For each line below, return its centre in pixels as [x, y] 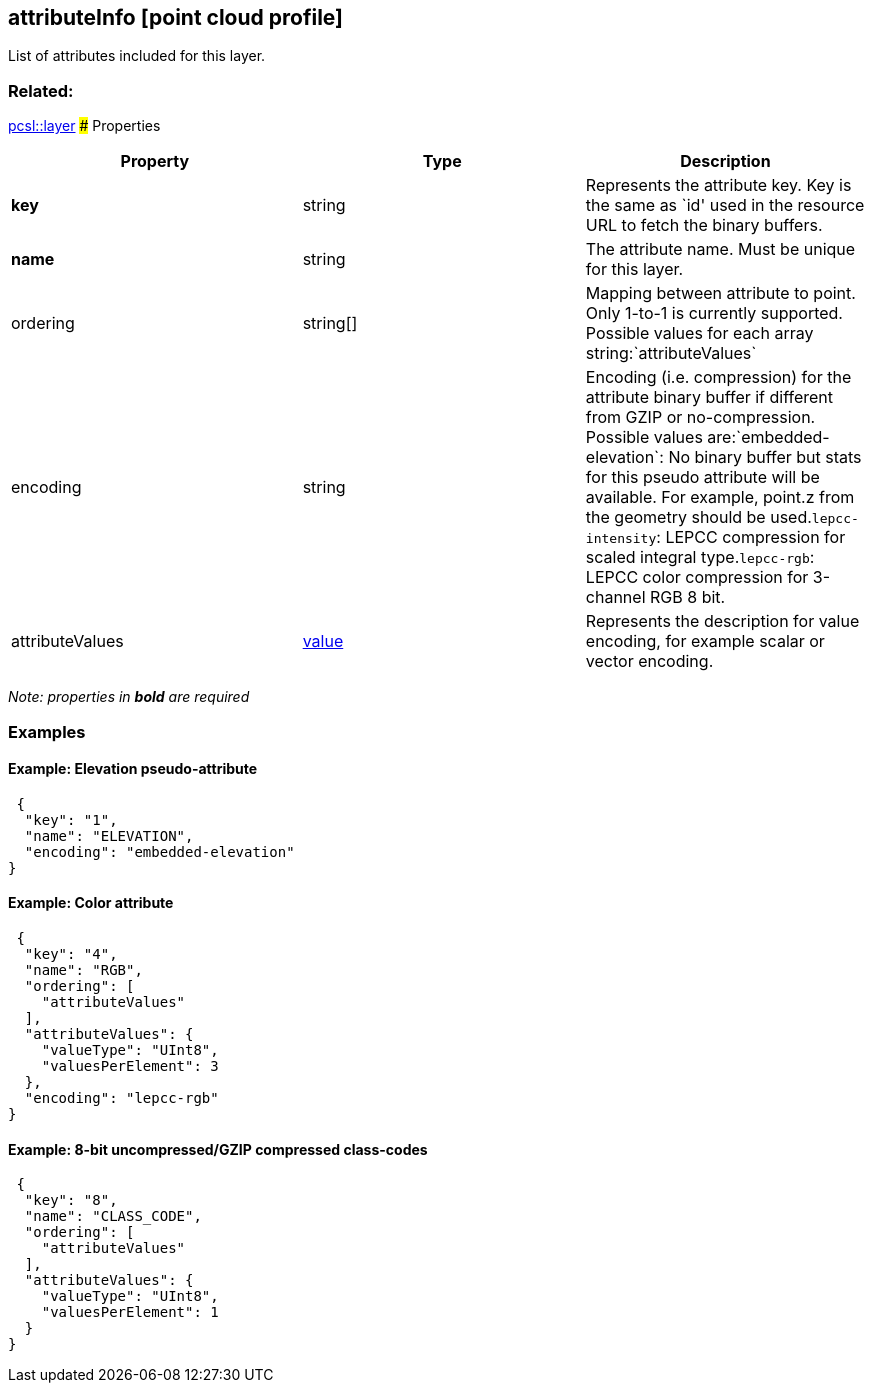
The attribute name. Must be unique [720, 249]
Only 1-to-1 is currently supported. [714, 313]
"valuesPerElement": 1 [130, 1312]
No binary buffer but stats [765, 457]
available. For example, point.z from [720, 497]
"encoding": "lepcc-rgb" [121, 1097]
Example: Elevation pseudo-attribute [133, 769]
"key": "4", [71, 953]
